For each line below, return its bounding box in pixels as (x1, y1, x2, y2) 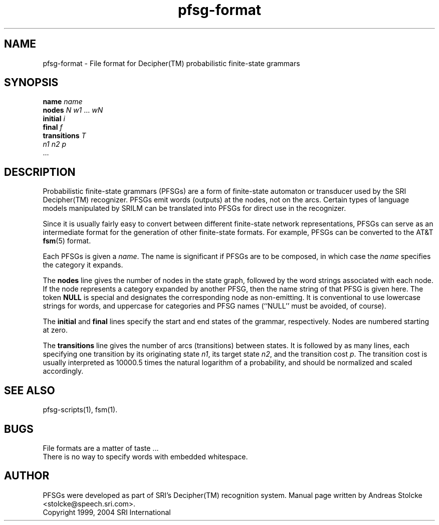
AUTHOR (4, 469, 50, 482)
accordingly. (43, 367, 84, 376)
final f (43, 123, 63, 132)
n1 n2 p (43, 140, 67, 149)
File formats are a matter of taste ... (43, 443, 159, 452)
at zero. (43, 326, 68, 335)
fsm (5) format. (43, 236, 91, 245)
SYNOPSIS (4, 76, 59, 89)
